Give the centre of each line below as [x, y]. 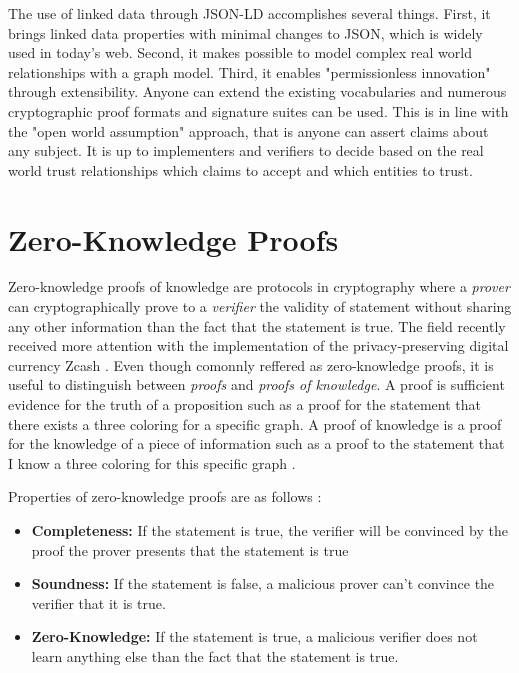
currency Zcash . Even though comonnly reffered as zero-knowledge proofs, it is [251, 364]
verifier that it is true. [98, 602]
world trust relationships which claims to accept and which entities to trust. [240, 169]
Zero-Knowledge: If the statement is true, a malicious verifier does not [254, 636]
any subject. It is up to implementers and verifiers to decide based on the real [246, 150]
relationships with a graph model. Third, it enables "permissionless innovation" [249, 71]
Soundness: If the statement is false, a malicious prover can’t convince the [263, 583]
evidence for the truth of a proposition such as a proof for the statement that [245, 404]
